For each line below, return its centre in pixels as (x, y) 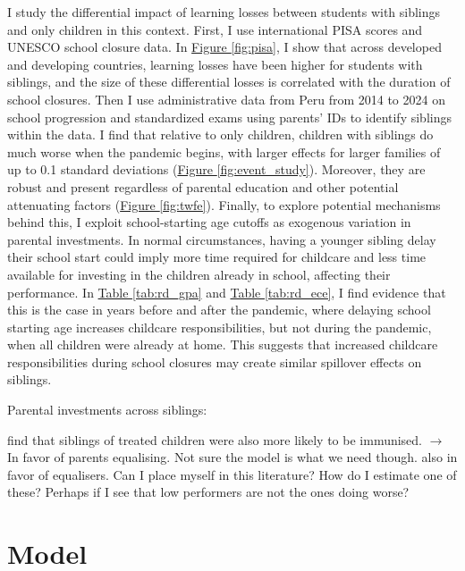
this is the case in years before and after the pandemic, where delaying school (219, 310)
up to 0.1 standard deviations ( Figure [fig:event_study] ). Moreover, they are (216, 169)
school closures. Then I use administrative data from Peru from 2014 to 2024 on (226, 99)
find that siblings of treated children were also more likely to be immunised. (215, 439)
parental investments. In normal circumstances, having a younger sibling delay (222, 239)
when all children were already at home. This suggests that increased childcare (223, 344)
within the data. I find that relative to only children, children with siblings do (220, 134)
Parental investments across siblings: (107, 410)
